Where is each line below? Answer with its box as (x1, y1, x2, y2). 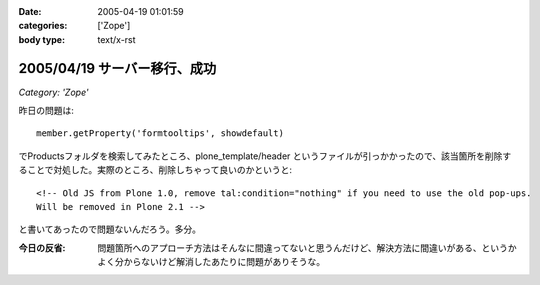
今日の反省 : (18, 241, 66, 254)
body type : (18, 33, 65, 45)
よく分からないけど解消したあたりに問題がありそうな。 (97, 256, 325, 268)
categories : (18, 20, 68, 32)
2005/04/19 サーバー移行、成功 (18, 60, 217, 77)
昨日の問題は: (18, 105, 75, 117)
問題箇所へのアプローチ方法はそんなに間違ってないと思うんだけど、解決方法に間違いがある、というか (97, 241, 517, 254)
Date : (18, 6, 42, 17)
